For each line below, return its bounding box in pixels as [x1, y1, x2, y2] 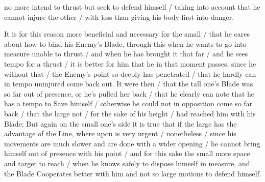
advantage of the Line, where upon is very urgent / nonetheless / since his [4, 128, 236, 139]
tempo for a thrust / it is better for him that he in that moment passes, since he [4, 58, 256, 69]
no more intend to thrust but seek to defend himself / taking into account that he [4, 2, 260, 12]
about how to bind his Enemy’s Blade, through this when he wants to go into [4, 38, 247, 49]
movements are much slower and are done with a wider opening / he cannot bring [4, 138, 260, 148]
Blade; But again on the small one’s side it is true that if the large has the [4, 118, 237, 129]
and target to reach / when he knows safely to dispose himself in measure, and [4, 158, 250, 168]
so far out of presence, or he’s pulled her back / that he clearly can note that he [4, 88, 255, 99]
